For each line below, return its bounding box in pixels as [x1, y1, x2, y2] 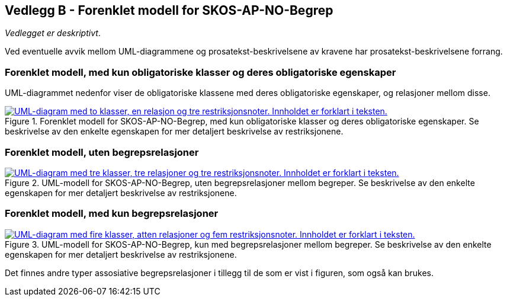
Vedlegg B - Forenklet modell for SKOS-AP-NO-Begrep [5, 3, 333, 18]
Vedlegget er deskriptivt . [5, 28, 101, 39]
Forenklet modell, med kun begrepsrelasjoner [5, 207, 219, 220]
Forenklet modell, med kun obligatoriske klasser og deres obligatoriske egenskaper [5, 66, 396, 78]
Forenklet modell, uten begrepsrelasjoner [5, 146, 199, 158]
